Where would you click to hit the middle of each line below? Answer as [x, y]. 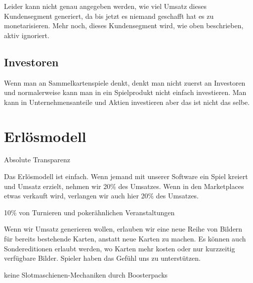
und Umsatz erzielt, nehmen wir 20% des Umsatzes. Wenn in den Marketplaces [124, 186]
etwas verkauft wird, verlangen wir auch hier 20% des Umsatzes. [102, 196]
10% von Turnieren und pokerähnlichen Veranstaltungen [89, 212]
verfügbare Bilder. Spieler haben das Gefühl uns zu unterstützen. [102, 258]
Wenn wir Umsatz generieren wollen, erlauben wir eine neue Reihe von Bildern [123, 229]
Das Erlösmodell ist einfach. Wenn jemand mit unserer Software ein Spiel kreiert [126, 176]
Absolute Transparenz [37, 160]
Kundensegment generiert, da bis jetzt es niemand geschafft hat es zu [109, 16]
